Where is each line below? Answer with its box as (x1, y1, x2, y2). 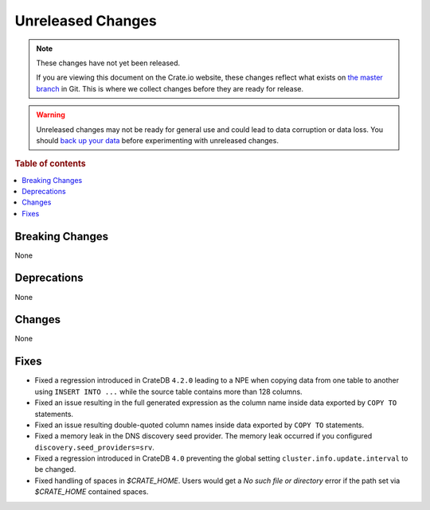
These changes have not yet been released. (36, 58, 181, 68)
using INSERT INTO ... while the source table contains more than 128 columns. (34, 387, 303, 396)
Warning (36, 110, 65, 119)
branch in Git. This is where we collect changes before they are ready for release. (36, 84, 304, 93)
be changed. (34, 465, 76, 474)
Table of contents (14, 158, 87, 169)
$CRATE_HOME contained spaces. (34, 487, 149, 496)
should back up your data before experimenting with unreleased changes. (36, 135, 279, 145)
